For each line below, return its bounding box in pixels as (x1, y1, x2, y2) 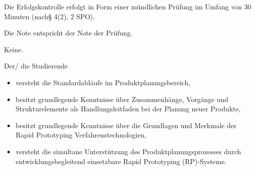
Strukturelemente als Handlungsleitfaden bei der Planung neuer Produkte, (15, 103, 241, 114)
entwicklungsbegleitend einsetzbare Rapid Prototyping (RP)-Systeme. (15, 156, 227, 166)
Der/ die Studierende (4, 61, 68, 71)
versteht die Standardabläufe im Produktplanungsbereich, (15, 77, 191, 87)
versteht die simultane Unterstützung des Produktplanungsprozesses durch (15, 146, 241, 156)
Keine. (4, 44, 23, 54)
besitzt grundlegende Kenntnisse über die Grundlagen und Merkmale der (15, 120, 237, 130)
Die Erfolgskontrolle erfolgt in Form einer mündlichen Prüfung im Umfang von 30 (4, 1, 252, 11)
